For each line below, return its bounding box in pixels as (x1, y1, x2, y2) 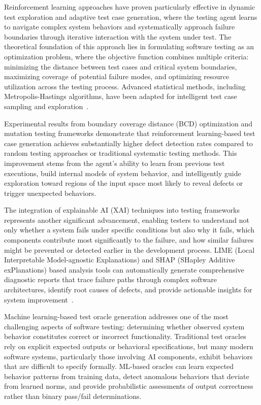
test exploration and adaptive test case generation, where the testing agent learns (4, 11, 257, 22)
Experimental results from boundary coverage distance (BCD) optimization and (4, 118, 253, 128)
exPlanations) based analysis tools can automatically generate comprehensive (4, 264, 244, 275)
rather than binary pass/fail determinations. (4, 390, 142, 401)
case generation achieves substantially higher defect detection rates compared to (4, 138, 253, 148)
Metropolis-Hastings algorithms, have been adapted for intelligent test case (4, 91, 237, 102)
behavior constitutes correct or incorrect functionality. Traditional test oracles (4, 331, 246, 342)
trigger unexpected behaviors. (4, 187, 96, 198)
